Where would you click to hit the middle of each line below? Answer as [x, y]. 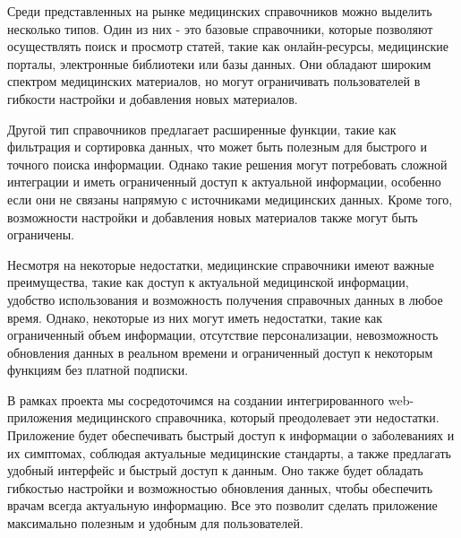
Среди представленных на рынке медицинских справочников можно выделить [220, 11]
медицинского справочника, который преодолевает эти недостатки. [258, 417]
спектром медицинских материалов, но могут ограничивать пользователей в [214, 81]
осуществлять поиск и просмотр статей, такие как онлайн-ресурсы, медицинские [228, 46]
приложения [40, 417]
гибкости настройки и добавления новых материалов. [153, 98]
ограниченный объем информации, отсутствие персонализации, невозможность [223, 335]
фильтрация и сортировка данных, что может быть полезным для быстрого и [217, 147]
